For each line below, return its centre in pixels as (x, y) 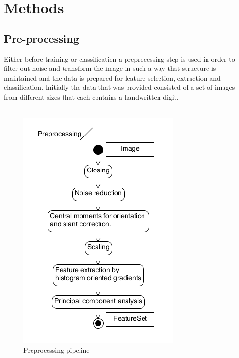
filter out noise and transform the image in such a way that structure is (110, 68)
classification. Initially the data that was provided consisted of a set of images (119, 87)
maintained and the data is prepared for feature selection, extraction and (112, 77)
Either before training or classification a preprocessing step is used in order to (119, 59)
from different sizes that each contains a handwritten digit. (91, 96)
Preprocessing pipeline (56, 349)
